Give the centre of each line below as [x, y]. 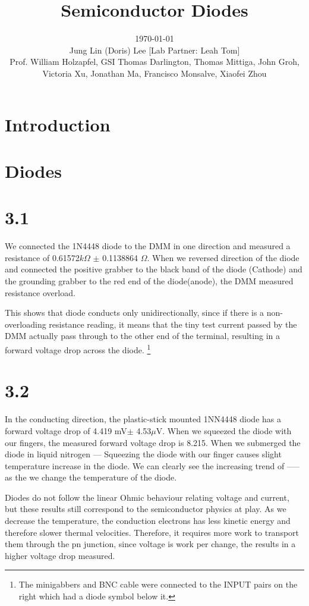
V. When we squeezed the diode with [224, 430]
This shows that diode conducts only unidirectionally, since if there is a [135, 313]
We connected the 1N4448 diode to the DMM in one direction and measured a [148, 246]
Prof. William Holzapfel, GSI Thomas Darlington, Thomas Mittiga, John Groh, [154, 62]
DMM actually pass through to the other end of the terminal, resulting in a [143, 336]
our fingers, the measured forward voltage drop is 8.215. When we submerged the [153, 442]
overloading [26, 324]
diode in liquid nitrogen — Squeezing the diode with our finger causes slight [143, 454]
